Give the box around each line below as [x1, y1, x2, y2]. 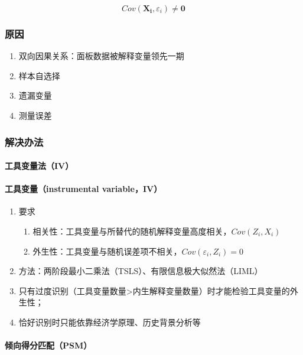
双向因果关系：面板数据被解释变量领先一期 [18, 50, 184, 62]
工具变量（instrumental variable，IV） [5, 183, 162, 195]
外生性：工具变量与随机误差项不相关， [32, 245, 182, 257]
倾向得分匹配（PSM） [5, 339, 92, 351]
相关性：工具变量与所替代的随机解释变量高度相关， [32, 225, 232, 237]
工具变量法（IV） [5, 159, 74, 172]
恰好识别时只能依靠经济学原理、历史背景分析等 [18, 315, 201, 328]
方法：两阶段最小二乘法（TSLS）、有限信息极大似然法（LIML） [18, 265, 263, 277]
